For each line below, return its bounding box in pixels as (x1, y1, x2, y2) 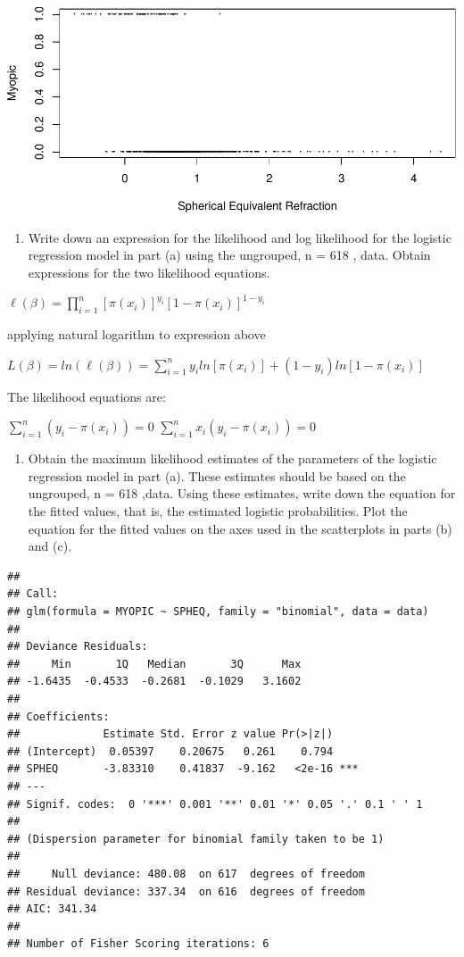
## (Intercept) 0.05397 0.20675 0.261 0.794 (7, 745, 334, 758)
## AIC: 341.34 (7, 903, 97, 916)
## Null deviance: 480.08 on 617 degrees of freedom (7, 867, 365, 880)
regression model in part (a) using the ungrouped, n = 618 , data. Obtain (28, 245, 431, 264)
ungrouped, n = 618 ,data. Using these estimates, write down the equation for (28, 484, 456, 503)
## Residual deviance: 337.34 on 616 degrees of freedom (7, 885, 365, 898)
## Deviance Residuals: (7, 640, 148, 653)
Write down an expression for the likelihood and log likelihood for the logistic (28, 228, 452, 246)
